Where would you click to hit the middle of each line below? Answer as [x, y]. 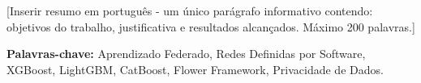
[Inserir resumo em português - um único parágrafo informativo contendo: [190, 11]
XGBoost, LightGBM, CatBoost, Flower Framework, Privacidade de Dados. [195, 69]
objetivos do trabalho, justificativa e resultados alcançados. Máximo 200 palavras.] [211, 26]
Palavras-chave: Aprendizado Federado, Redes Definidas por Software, [186, 54]
